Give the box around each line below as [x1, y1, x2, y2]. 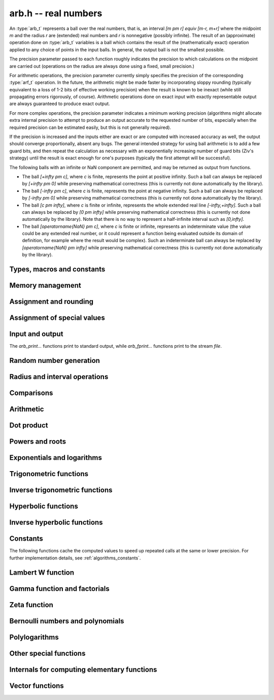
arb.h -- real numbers [9, 8, 102, 19]
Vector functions [9, 681, 64, 690]
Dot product [9, 421, 48, 430]
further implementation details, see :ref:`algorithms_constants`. [9, 555, 141, 561]
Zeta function [9, 601, 53, 609]
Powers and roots [9, 437, 66, 446]
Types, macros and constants [9, 265, 106, 274]
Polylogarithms [9, 632, 59, 642]
